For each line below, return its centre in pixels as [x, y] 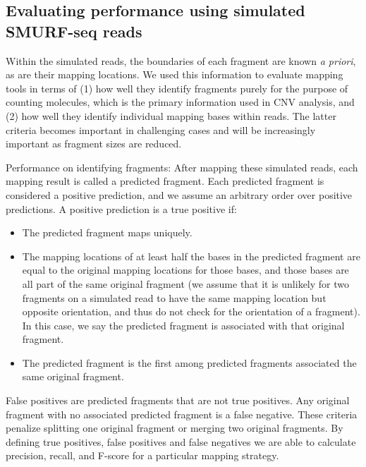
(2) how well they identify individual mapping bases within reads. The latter [171, 115]
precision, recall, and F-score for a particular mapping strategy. [142, 455]
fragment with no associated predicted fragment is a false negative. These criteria [182, 414]
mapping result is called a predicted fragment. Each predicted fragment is [165, 181]
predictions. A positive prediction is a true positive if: [121, 208]
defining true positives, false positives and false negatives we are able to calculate [181, 441]
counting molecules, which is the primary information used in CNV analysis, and [180, 102]
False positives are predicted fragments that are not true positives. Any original [178, 400]
